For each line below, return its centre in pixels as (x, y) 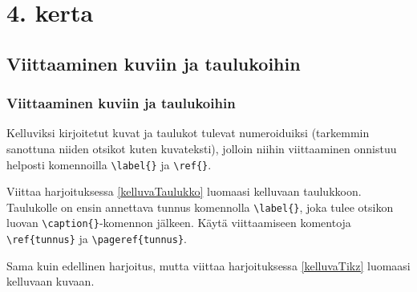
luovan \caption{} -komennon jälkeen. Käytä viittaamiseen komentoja (179, 223)
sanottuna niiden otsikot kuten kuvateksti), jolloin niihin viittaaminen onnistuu (202, 148)
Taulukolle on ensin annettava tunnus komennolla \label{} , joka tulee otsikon (200, 207)
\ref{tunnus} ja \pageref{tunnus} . (97, 239)
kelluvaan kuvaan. (51, 281)
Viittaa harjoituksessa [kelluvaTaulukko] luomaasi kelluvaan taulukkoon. (184, 191)
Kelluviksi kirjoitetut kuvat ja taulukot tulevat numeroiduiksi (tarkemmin (188, 133)
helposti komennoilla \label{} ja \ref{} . (109, 164)
